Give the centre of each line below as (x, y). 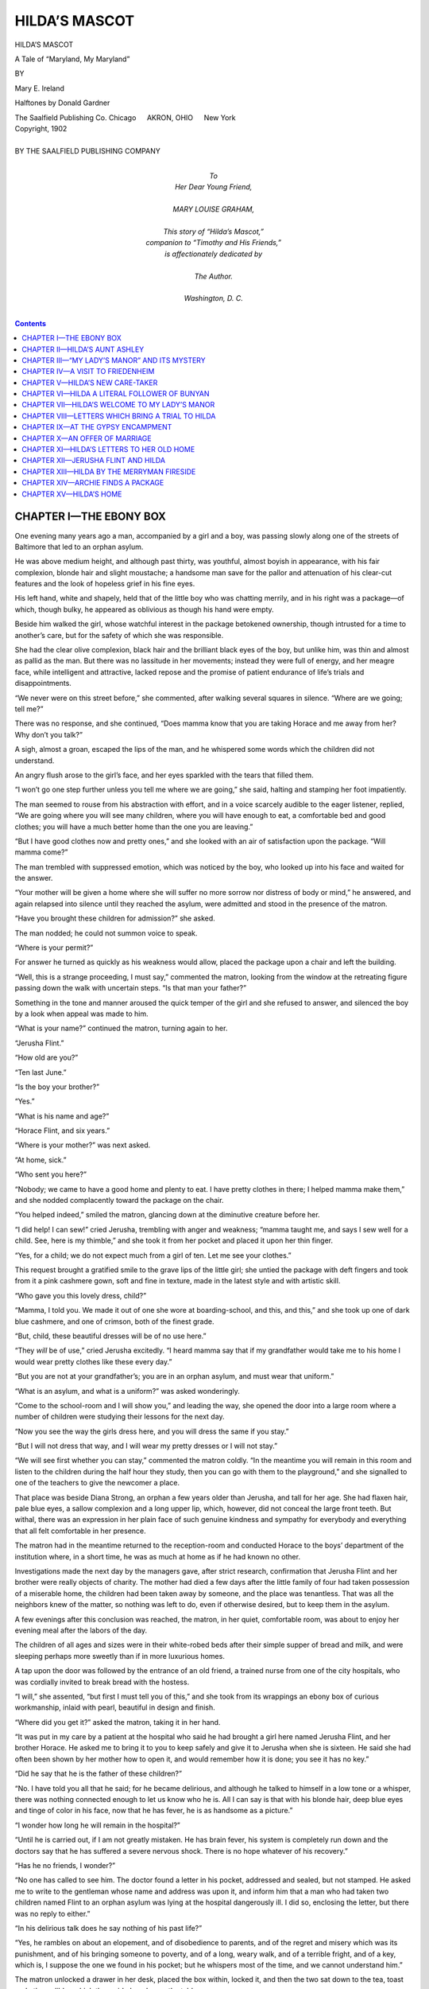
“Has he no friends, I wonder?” (65, 1865)
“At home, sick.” (41, 1160)
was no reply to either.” (52, 1913)
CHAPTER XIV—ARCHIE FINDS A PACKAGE (93, 483)
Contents (31, 323)
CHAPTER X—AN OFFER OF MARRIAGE (87, 438)
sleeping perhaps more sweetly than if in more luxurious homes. (120, 1656)
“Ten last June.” (41, 1072)
